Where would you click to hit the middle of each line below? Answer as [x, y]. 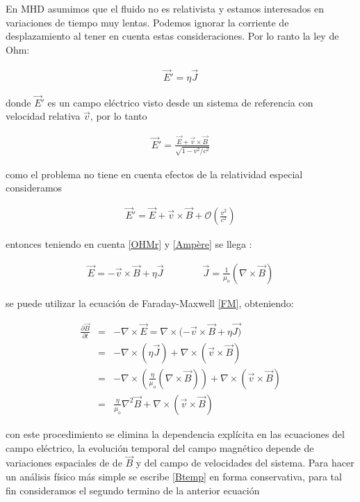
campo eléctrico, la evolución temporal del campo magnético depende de [160, 447]
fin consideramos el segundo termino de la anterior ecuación [133, 490]
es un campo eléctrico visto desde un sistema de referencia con [180, 102]
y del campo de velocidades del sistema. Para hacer [245, 463]
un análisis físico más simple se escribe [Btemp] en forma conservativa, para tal [174, 476]
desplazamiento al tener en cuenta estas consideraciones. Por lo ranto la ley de [172, 36]
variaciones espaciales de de [64, 463]
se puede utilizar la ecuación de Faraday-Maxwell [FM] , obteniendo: [150, 303]
